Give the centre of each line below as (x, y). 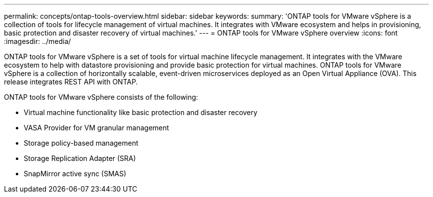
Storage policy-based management (81, 143)
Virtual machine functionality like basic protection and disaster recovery (141, 112)
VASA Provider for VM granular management (96, 128)
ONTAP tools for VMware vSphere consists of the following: (101, 97)
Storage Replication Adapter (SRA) (80, 158)
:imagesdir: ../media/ (38, 41)
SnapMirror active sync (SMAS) (75, 174)
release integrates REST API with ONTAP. (71, 82)
